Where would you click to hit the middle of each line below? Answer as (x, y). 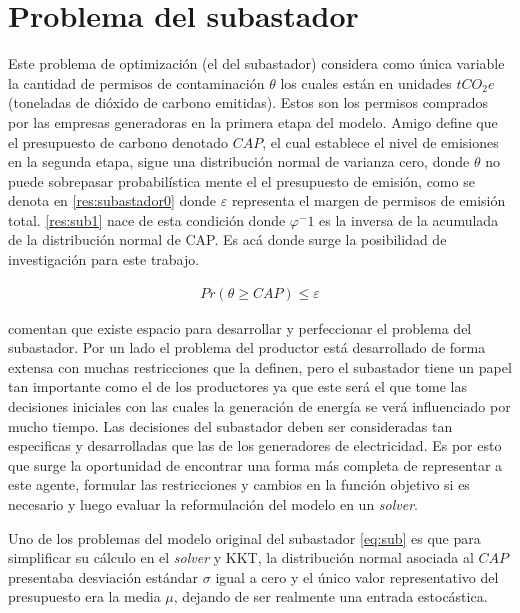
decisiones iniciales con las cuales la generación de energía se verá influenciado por (259, 406)
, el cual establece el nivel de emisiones (380, 141)
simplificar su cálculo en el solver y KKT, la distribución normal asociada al (241, 557)
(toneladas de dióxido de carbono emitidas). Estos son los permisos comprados (248, 102)
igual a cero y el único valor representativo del (357, 576)
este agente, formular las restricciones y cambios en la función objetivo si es (239, 484)
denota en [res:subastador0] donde (112, 200)
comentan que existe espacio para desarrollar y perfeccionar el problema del (240, 327)
